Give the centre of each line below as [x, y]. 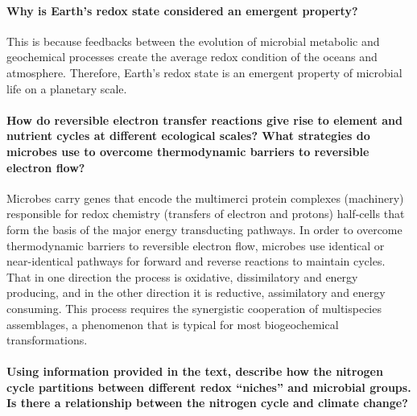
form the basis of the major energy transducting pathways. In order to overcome [204, 229]
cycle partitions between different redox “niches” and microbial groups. [209, 387]
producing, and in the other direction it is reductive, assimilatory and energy [196, 292]
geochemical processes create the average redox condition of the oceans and [192, 57]
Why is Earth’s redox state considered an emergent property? [182, 10]
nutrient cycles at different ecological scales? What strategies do [188, 136]
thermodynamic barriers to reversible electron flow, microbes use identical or [196, 245]
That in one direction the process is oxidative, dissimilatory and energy [182, 276]
